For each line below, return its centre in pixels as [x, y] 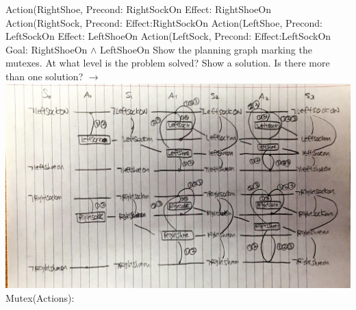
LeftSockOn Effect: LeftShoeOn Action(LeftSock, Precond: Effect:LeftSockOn [168, 36]
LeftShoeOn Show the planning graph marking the [206, 49]
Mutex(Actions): [40, 297]
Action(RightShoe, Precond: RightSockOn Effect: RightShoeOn [139, 9]
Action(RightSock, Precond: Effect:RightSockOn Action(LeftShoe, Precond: [164, 22]
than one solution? [44, 76]
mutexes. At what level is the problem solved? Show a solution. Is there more [168, 63]
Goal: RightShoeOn [47, 49]
